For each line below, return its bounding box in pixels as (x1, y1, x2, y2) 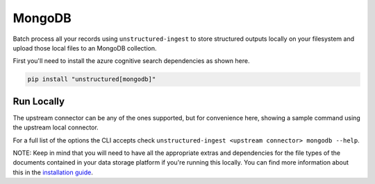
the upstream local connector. (12, 123, 99, 131)
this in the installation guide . (12, 168, 93, 176)
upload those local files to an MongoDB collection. (12, 44, 157, 52)
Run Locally (12, 95, 65, 107)
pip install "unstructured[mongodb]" (27, 75, 156, 83)
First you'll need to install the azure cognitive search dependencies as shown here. (12, 57, 250, 65)
